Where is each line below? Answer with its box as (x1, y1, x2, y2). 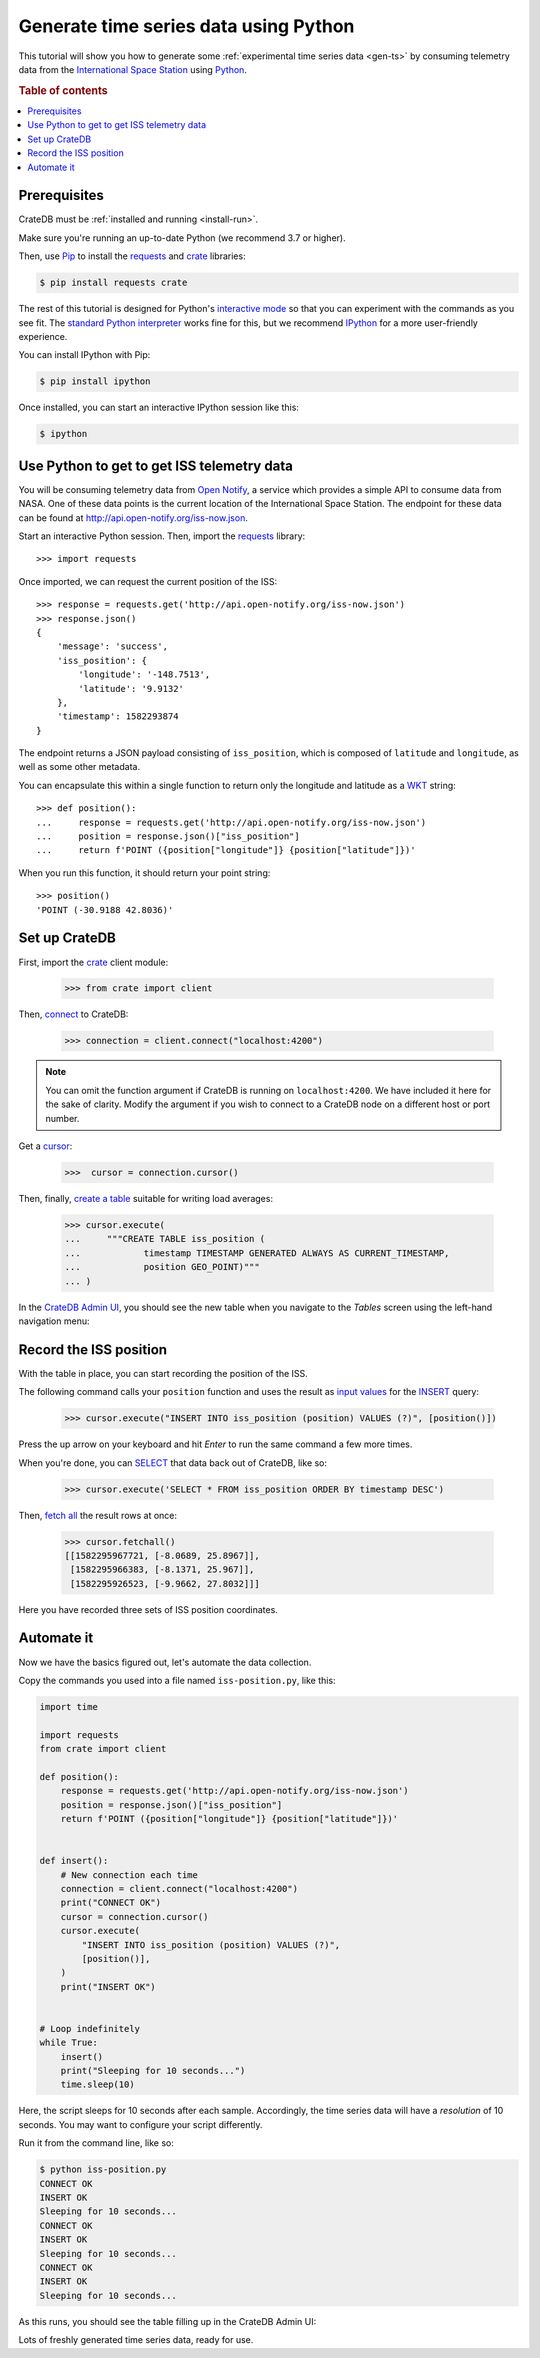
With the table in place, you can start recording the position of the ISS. (18, 1367, 309, 1379)
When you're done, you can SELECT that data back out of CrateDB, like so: (18, 1456, 328, 1469)
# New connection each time (60, 1869, 199, 1880)
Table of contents (18, 83, 109, 97)
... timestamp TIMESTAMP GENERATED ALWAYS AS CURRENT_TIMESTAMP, (64, 1247, 450, 1259)
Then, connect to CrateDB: (18, 1008, 129, 1020)
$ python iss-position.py (39, 2164, 167, 2175)
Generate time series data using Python (18, 15, 355, 37)
